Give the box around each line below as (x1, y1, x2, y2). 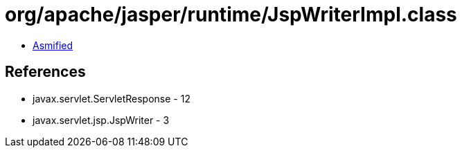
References (5, 63, 86, 81)
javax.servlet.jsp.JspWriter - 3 (33, 114, 170, 126)
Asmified (33, 39, 73, 51)
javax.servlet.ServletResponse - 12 (33, 92, 190, 105)
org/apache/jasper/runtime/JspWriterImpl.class (5, 3, 457, 26)
